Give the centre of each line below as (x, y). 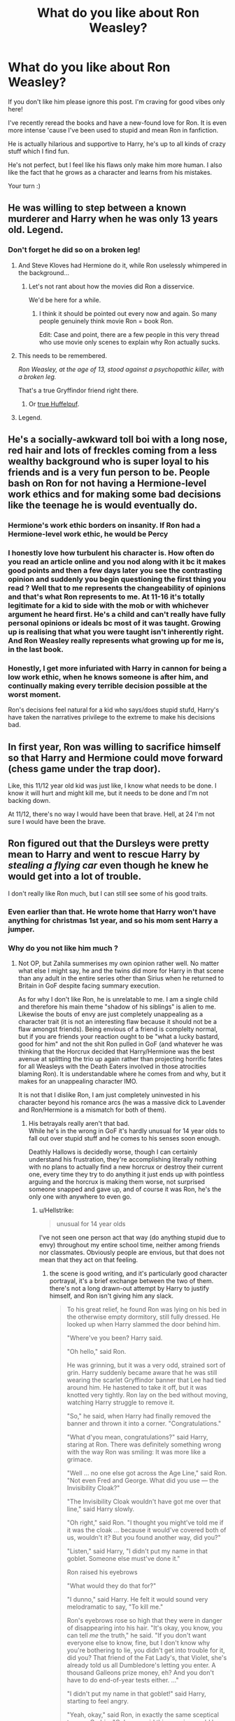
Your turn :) (24, 186)
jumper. (21, 929)
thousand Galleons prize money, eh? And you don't (141, 1673)
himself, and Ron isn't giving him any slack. (112, 1296)
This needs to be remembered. (63, 355)
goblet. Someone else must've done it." (123, 1559)
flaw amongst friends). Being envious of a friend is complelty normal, (118, 1029)
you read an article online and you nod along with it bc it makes (117, 562)
